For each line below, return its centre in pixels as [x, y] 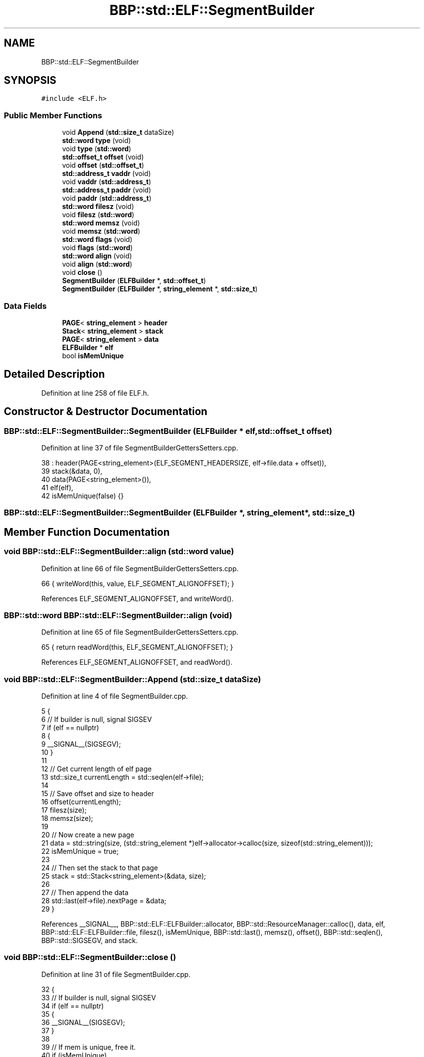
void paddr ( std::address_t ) [107, 198]
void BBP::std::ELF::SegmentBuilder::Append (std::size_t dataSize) [133, 679]
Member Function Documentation [87, 532]
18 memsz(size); [67, 818]
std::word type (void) [97, 141]
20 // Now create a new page [88, 835]
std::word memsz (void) [101, 223]
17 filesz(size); [64, 810]
